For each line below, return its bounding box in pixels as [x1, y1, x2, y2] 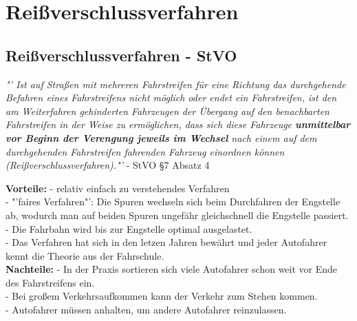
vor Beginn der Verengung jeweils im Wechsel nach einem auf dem [6, 130, 317, 145]
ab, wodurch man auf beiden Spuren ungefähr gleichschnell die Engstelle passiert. [6, 207, 349, 222]
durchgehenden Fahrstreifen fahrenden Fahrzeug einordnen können [6, 144, 285, 158]
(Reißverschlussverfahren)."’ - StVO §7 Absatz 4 [6, 158, 210, 172]
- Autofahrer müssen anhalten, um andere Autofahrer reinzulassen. [6, 302, 287, 317]
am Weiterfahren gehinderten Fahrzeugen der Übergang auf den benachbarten [6, 103, 329, 118]
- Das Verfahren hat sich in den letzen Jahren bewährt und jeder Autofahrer [6, 235, 327, 249]
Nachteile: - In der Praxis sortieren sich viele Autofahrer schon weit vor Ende [6, 262, 338, 276]
